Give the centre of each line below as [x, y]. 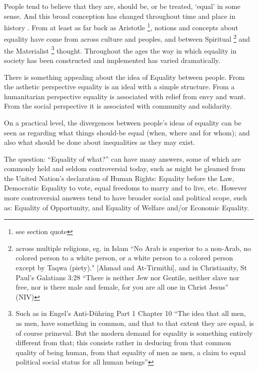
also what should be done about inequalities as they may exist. [99, 142]
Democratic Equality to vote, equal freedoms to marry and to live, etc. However [126, 188]
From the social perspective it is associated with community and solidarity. [118, 106]
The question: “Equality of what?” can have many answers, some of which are [123, 158]
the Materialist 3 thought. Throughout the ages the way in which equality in [120, 50]
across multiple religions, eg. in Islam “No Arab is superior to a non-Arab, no [133, 248]
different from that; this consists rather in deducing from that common [123, 342]
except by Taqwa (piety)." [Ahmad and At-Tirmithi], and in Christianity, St [131, 268]
